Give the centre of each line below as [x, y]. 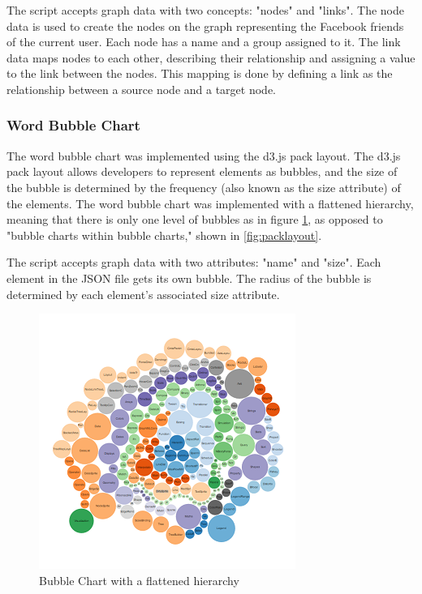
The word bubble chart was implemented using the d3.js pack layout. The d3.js [204, 155]
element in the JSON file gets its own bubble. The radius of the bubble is [189, 278]
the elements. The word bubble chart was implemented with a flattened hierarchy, [210, 203]
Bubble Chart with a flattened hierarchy [139, 580]
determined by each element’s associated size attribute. [143, 294]
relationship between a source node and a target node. [141, 89]
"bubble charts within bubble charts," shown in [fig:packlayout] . [164, 235]
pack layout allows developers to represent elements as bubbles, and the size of [202, 171]
